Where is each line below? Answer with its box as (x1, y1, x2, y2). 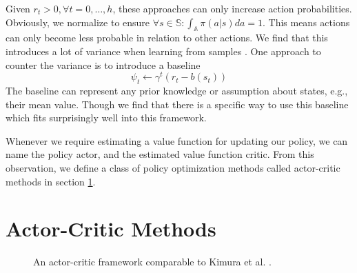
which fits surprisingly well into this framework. (6, 110, 207, 125)
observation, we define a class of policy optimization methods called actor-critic (6, 161, 340, 175)
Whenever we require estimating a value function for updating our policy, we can (6, 133, 348, 148)
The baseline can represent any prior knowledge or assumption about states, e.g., (6, 83, 348, 98)
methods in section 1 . (6, 174, 96, 188)
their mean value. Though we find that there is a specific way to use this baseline (6, 97, 349, 111)
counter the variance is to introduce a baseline (6, 57, 201, 72)
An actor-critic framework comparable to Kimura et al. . (33, 254, 272, 269)
